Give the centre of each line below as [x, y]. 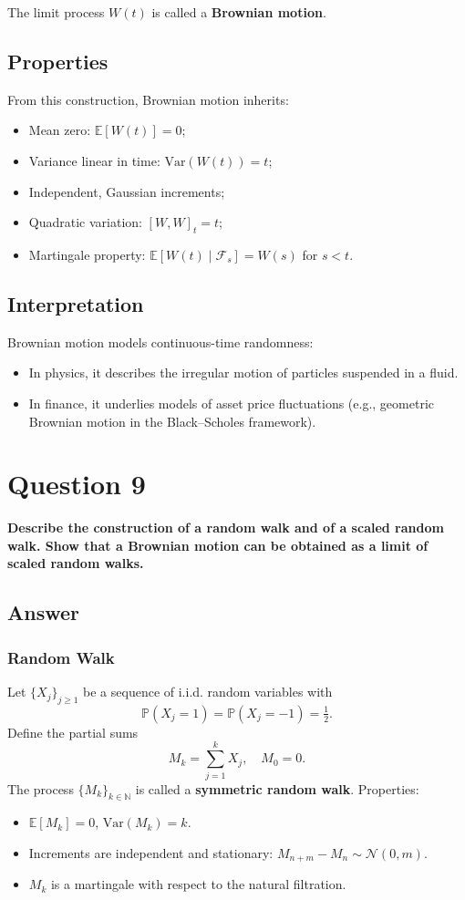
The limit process [56, 12]
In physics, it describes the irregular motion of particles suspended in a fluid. [243, 372]
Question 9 [77, 484]
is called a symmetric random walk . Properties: [277, 788]
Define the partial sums [73, 732]
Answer [44, 612]
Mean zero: [60, 130]
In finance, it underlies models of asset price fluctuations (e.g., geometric [232, 403]
